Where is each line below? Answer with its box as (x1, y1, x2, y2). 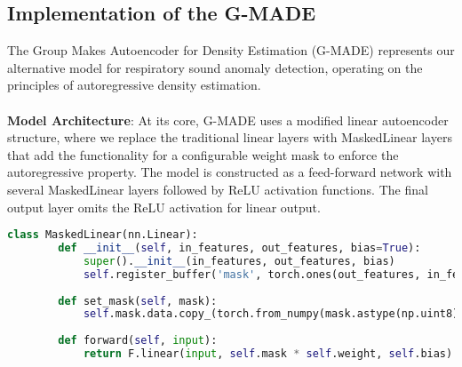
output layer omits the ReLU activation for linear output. (7, 197, 321, 216)
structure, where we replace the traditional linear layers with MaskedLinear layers (7, 128, 452, 147)
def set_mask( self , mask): (58, 294, 218, 307)
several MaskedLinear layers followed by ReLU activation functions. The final (7, 180, 428, 198)
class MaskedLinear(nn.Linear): (7, 228, 198, 242)
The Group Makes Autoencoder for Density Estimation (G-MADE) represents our (7, 41, 455, 60)
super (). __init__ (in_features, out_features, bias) (83, 254, 395, 267)
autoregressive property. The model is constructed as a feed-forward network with (7, 163, 452, 181)
